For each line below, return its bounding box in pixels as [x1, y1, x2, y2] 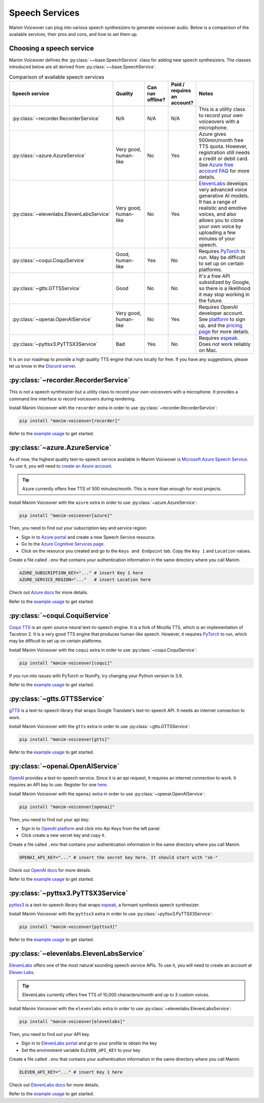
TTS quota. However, [198, 143, 248, 150]
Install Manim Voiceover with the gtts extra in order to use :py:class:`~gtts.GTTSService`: [9, 723, 191, 729]
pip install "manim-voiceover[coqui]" [19, 660, 112, 666]
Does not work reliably [198, 341, 251, 347]
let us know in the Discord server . [9, 363, 77, 369]
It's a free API [198, 273, 230, 279]
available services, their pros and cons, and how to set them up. [9, 31, 138, 37]
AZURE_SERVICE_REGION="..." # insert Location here [19, 577, 151, 582]
